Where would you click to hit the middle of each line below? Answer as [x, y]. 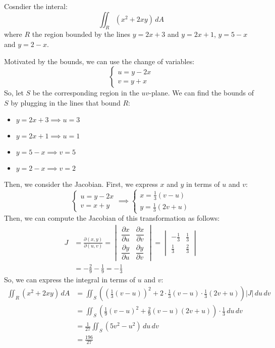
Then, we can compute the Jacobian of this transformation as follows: [112, 218]
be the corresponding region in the [86, 93]
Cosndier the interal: [36, 6]
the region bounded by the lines [81, 34]
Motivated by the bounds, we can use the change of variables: [99, 61]
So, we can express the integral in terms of [70, 279]
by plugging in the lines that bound [66, 102]
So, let [14, 93]
